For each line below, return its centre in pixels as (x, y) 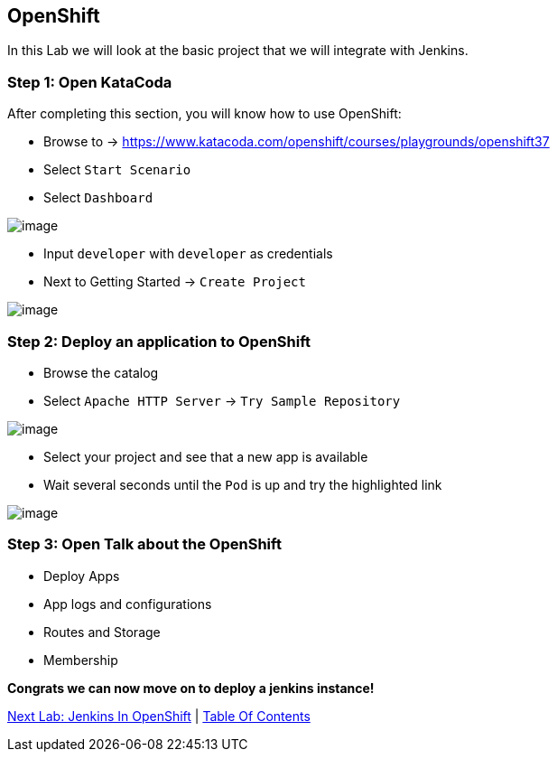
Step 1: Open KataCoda (90, 82)
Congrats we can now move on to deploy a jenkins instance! (191, 688)
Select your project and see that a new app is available (206, 456)
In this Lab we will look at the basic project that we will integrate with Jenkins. (238, 51)
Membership (81, 660)
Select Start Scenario (117, 170)
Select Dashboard (98, 198)
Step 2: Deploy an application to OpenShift (159, 341)
